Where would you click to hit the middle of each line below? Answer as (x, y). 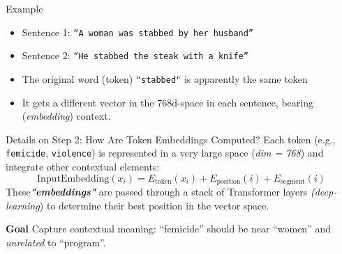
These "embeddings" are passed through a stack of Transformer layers (157, 192)
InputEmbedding (73, 178)
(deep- (324, 192)
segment (292, 182)
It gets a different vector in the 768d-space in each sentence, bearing (168, 102)
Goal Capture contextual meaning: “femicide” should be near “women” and (168, 229)
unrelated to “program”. (56, 242)
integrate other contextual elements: (83, 166)
